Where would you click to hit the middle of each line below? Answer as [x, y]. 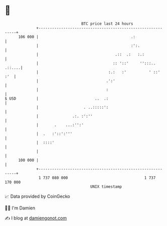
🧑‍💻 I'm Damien [20, 208]
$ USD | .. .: [57, 98]
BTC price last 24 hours [107, 24]
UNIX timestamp [106, 186]
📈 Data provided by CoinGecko [37, 196]
